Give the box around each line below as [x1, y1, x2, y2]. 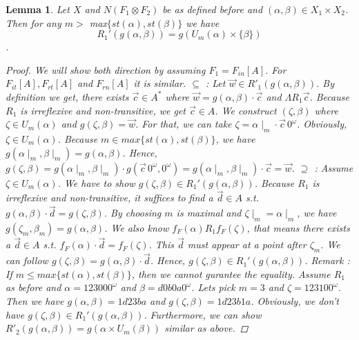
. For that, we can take [135, 117, 232, 131]
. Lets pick [191, 280, 235, 294]
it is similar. [133, 76, 186, 90]
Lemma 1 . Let [6, 2, 70, 16]
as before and [6, 280, 61, 294]
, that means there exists [246, 220, 350, 234]
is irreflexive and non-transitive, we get [20, 103, 186, 117]
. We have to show [57, 175, 135, 190]
